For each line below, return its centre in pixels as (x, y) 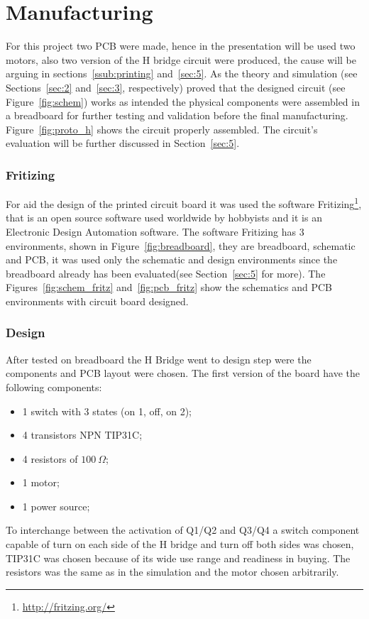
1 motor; (41, 482)
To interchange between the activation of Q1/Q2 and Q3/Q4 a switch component (183, 530)
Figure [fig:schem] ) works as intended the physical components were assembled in (183, 101)
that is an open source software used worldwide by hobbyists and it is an (164, 218)
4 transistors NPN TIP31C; (82, 435)
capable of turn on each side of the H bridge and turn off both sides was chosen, (180, 544)
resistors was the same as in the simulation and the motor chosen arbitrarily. (172, 572)
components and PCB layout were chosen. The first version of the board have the (183, 373)
